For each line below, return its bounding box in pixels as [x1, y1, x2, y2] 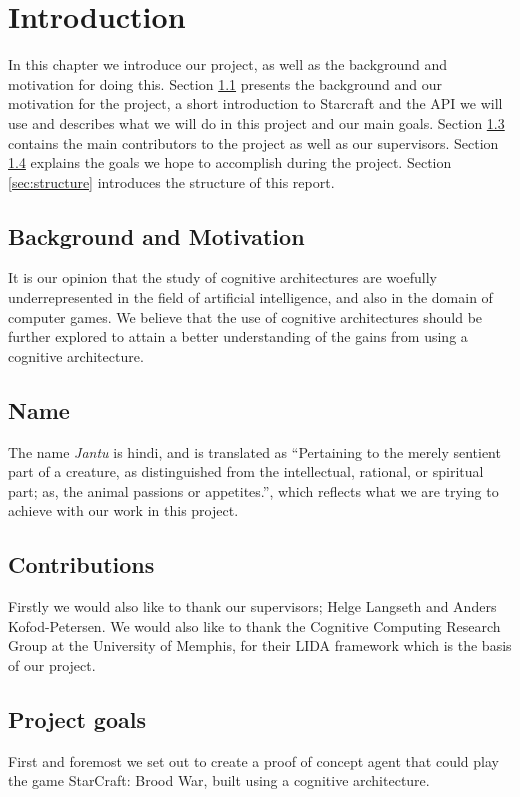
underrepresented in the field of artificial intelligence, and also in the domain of [8, 287, 493, 308]
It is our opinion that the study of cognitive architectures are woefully [8, 267, 437, 288]
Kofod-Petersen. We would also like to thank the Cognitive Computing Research [8, 615, 501, 636]
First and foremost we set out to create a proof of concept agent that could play [8, 750, 499, 771]
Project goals [8, 704, 146, 734]
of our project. [8, 655, 96, 676]
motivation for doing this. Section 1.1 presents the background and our [8, 73, 443, 94]
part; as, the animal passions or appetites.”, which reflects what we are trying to [8, 480, 499, 501]
